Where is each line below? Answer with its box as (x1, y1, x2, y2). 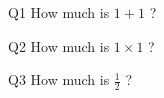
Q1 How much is (8, 2, 110, 22)
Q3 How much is (8, 69, 110, 90)
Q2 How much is (8, 35, 110, 56)
